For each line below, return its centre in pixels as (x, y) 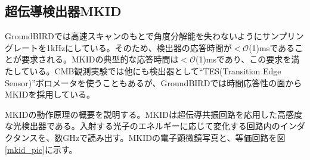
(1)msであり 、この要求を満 (247, 59)
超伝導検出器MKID (63, 11)
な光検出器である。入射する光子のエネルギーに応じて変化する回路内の (142, 126)
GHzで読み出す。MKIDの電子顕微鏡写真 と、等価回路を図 (174, 137)
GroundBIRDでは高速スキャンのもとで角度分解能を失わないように (134, 36)
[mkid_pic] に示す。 (41, 149)
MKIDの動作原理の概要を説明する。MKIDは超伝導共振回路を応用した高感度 (154, 114)
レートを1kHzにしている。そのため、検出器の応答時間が (122, 47)
